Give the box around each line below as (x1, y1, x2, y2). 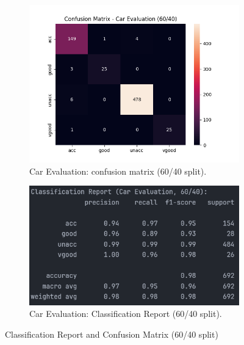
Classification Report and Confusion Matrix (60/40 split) (5, 327, 218, 340)
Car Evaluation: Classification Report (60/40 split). (29, 307, 222, 320)
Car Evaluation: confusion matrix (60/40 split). (29, 164, 207, 177)
